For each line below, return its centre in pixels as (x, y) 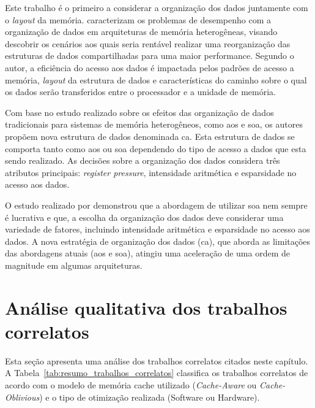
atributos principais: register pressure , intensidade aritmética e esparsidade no (151, 172)
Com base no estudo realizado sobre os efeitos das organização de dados (139, 112)
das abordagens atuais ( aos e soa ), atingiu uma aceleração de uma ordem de (148, 253)
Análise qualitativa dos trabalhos (146, 307)
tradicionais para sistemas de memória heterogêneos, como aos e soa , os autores (154, 124)
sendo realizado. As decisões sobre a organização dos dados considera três (143, 160)
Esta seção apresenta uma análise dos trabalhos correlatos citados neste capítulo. (157, 360)
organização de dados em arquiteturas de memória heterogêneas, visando (141, 32)
